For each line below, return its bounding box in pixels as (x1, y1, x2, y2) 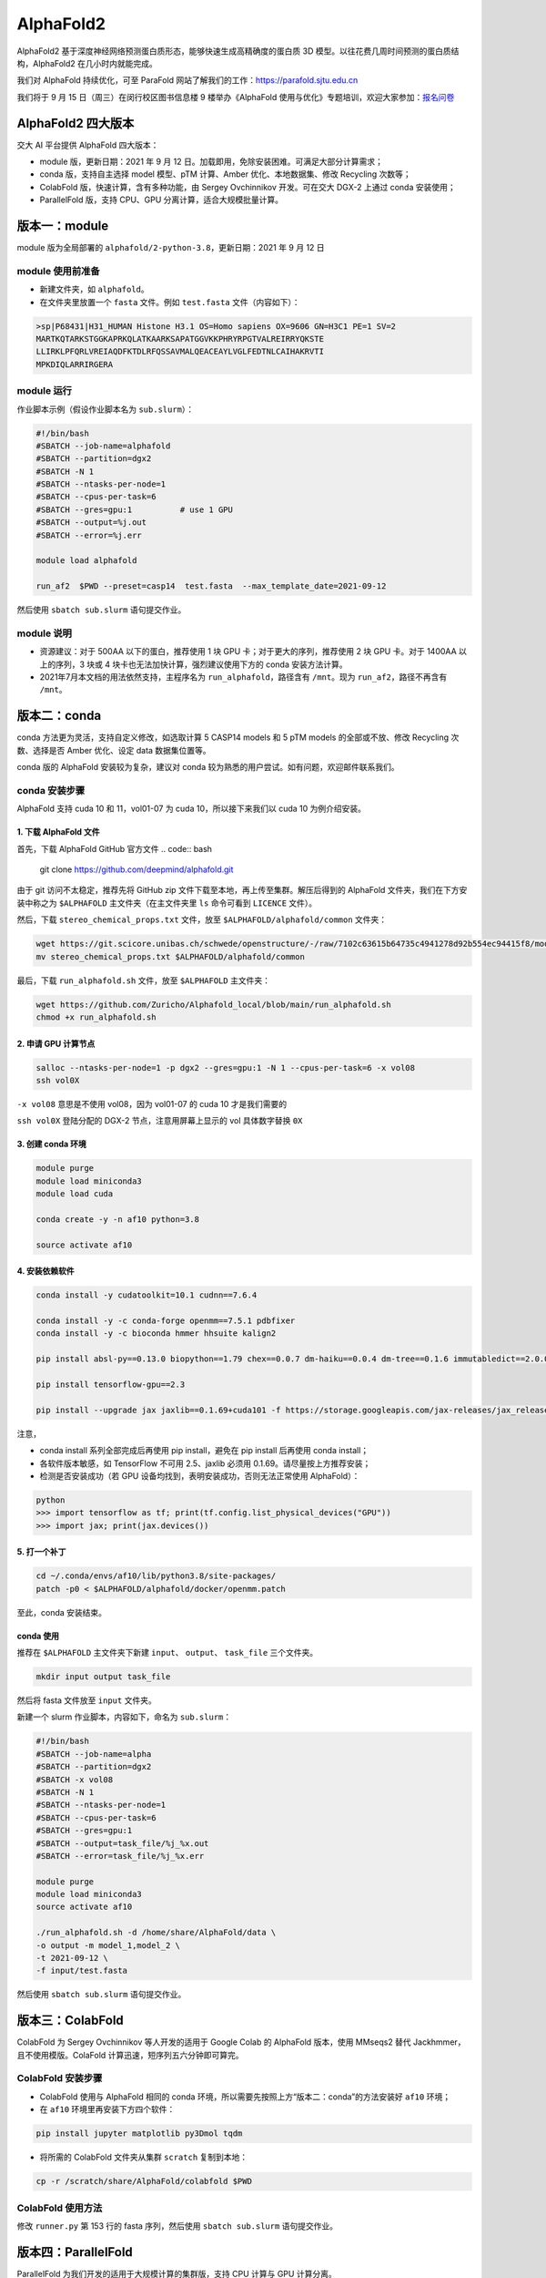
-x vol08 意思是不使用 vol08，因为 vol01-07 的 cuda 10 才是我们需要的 (16, 1098, 287, 1109)
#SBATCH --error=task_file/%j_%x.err (35, 1851, 205, 1861)
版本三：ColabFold (16, 2013, 125, 2028)
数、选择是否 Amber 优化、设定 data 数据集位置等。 (16, 744, 211, 755)
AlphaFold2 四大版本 (16, 115, 135, 131)
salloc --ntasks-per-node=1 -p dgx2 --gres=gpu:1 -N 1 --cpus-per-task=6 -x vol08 (35, 1062, 416, 1072)
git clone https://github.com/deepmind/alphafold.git (39, 864, 234, 875)
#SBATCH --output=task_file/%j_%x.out (35, 1838, 209, 1849)
